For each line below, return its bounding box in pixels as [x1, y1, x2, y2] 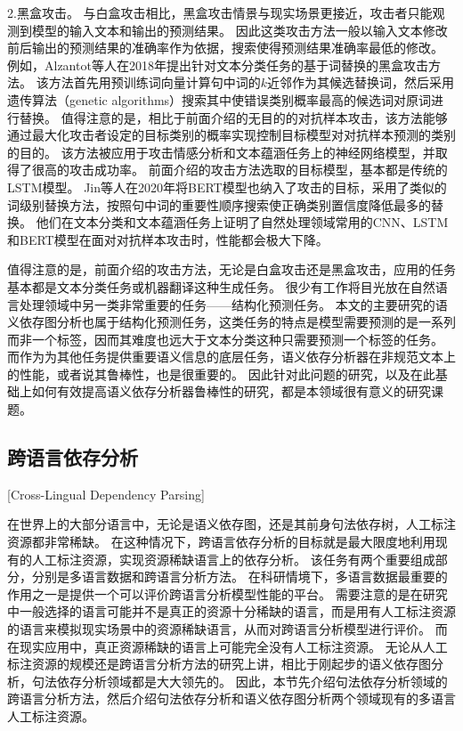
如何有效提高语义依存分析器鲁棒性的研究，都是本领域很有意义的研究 [31, 382, 431, 401]
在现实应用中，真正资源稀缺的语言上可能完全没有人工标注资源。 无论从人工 [7, 637, 448, 655]
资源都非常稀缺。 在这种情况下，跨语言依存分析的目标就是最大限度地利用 [7, 532, 435, 551]
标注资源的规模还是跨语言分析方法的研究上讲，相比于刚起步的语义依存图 [7, 654, 431, 673]
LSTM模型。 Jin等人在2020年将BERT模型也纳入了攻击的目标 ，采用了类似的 [7, 177, 447, 196]
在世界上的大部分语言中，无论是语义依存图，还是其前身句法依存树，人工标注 [7, 515, 456, 533]
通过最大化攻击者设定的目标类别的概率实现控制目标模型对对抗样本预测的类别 [7, 126, 456, 144]
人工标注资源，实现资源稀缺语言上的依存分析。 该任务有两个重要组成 [31, 549, 435, 568]
